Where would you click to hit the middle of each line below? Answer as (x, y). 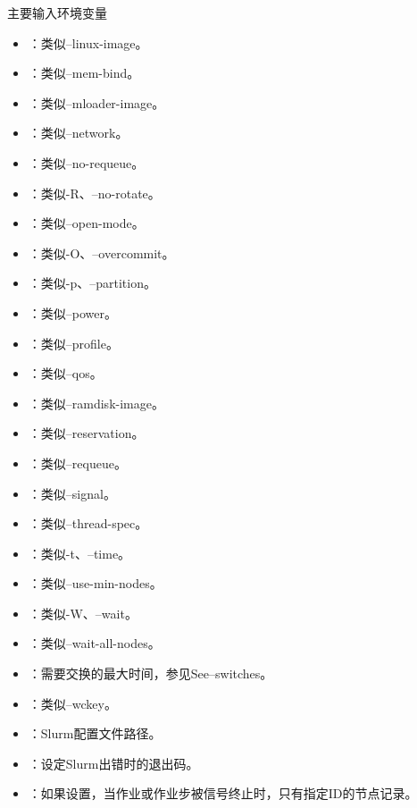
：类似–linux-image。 (88, 42)
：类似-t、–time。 (79, 553)
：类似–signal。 (72, 493)
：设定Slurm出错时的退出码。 (113, 763)
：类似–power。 (73, 312)
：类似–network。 (78, 133)
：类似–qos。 (65, 373)
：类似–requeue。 (77, 463)
